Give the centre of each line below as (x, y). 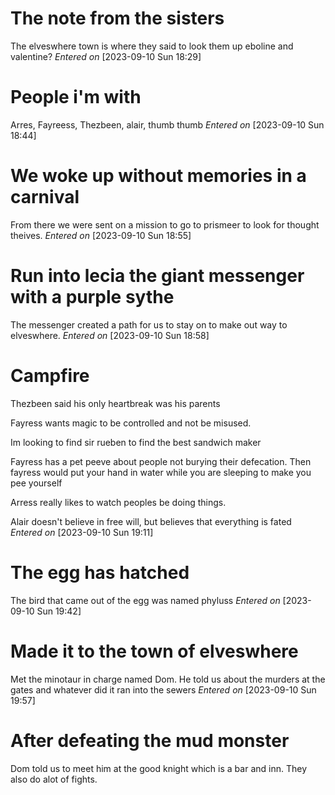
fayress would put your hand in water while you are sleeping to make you (161, 472)
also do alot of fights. (54, 779)
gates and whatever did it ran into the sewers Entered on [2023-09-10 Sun (163, 689)
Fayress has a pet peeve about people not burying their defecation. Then (161, 461)
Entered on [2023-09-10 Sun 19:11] (82, 532)
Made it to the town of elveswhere (154, 651)
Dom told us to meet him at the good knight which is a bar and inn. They (158, 768)
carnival (45, 197)
